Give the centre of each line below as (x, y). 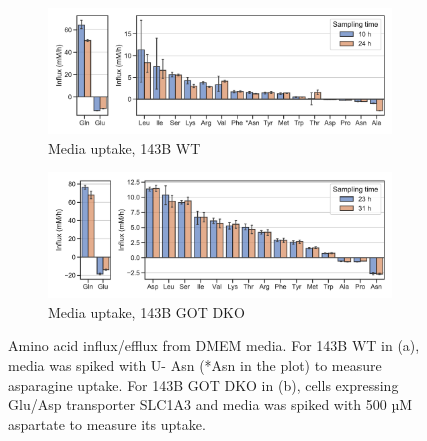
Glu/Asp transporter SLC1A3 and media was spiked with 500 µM (210, 404)
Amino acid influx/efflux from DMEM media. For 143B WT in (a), (214, 345)
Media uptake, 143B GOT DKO (146, 311)
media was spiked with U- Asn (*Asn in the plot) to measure (195, 364)
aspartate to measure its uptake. (107, 423)
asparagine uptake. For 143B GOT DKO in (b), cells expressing (203, 384)
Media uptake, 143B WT (124, 147)
